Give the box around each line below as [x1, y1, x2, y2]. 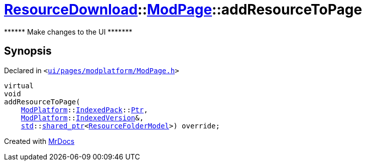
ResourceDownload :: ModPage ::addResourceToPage [4, 1, 362, 18]
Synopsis [4, 45, 52, 58]
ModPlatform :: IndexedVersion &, [21, 113, 144, 122]
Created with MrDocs [4, 136, 75, 145]
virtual [4, 81, 34, 90]
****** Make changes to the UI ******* [4, 27, 133, 36]
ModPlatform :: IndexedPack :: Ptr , [21, 105, 148, 114]
